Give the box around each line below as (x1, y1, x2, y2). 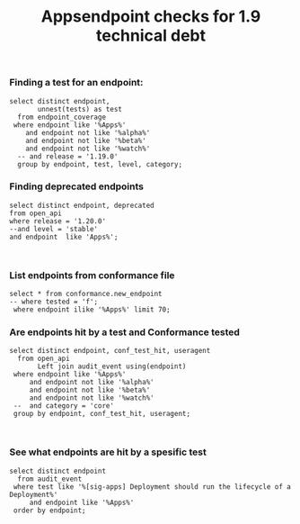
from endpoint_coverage (17, 113, 106, 122)
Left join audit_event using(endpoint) (37, 362, 187, 371)
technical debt (95, 25, 207, 46)
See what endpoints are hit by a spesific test (9, 446, 207, 458)
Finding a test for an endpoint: (9, 77, 144, 89)
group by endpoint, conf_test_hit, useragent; (13, 410, 191, 419)
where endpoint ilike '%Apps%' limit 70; (13, 305, 171, 314)
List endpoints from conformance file (9, 268, 175, 281)
